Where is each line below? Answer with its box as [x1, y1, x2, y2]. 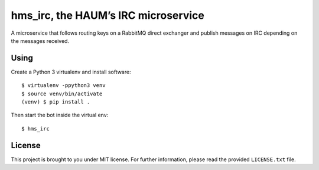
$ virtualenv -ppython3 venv [21, 82, 106, 89]
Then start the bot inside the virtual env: [11, 112, 109, 119]
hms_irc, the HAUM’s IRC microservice [11, 9, 205, 22]
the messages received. [11, 37, 70, 44]
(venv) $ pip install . [21, 99, 90, 105]
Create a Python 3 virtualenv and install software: [11, 68, 131, 75]
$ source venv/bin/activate [21, 90, 103, 97]
